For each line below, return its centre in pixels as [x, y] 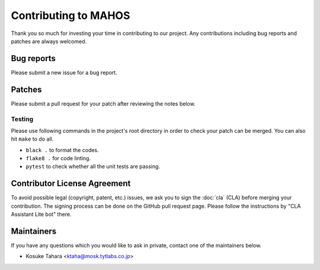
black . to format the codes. [62, 150]
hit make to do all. [32, 139]
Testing [22, 119]
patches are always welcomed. [49, 41]
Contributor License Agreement [71, 184]
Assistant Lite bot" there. [41, 214]
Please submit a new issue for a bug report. [64, 72]
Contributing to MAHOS [71, 15]
